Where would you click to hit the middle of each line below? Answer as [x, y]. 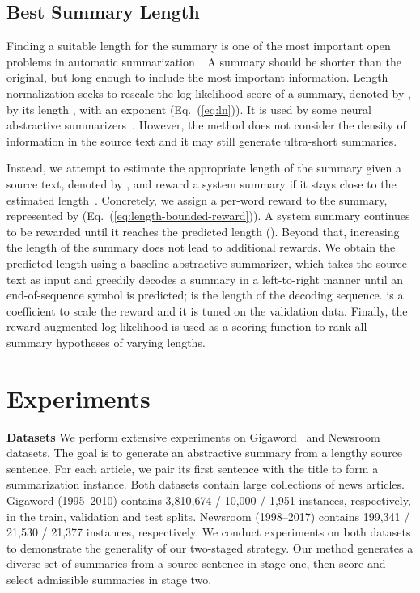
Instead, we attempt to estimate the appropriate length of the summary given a [204, 168]
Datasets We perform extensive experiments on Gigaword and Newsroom [193, 436]
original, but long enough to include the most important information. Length [197, 77]
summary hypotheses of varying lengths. [106, 342]
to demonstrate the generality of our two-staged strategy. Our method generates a [210, 547]
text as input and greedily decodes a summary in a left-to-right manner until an [205, 279]
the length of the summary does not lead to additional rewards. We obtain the [201, 247]
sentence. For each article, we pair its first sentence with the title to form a [193, 468]
